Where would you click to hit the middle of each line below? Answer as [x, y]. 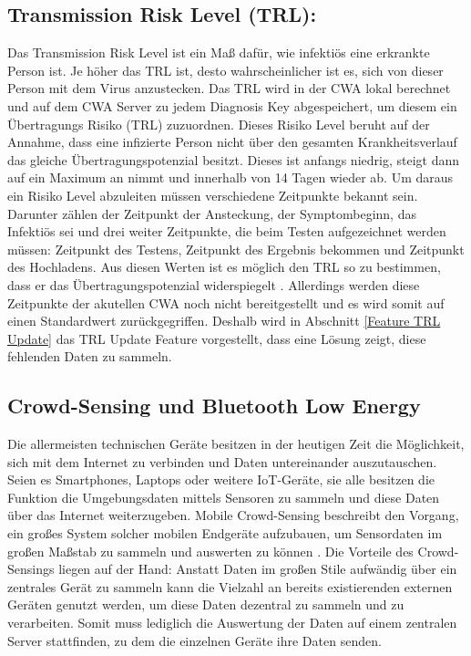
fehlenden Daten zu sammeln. [90, 356]
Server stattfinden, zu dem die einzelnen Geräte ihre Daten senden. [195, 640]
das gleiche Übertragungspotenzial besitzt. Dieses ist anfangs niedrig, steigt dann [233, 159]
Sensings [31, 569]
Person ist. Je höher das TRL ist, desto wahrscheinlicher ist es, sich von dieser [225, 70]
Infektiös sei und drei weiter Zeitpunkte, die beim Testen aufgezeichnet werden [227, 231]
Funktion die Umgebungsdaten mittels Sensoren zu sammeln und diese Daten [224, 497]
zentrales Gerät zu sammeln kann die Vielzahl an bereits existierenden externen [230, 586]
